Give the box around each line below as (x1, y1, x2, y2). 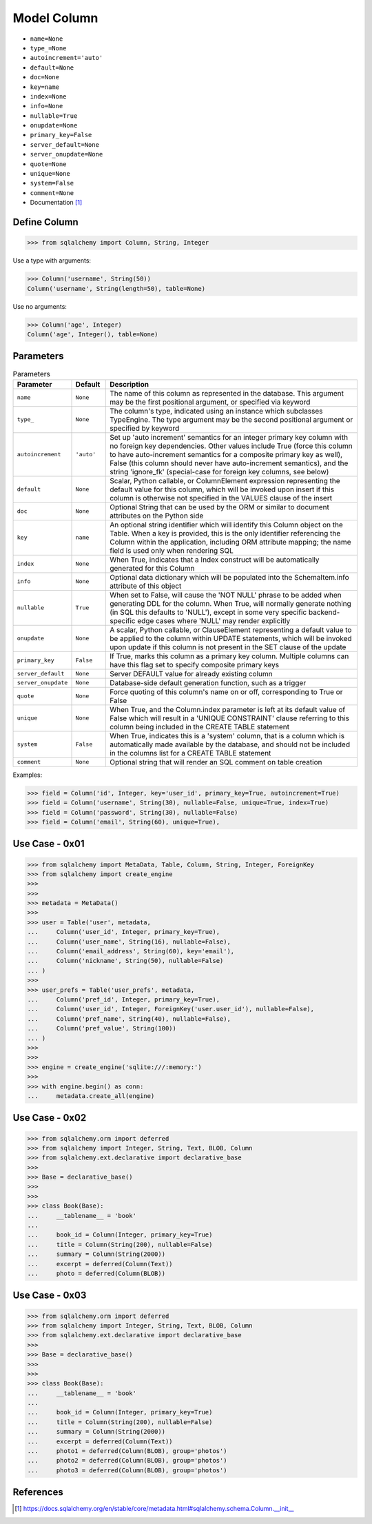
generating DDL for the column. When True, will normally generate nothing (109, 598, 351, 608)
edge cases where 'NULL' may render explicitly (136, 616, 291, 625)
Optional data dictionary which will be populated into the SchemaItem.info (109, 572, 349, 582)
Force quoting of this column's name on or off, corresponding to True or (109, 687, 343, 696)
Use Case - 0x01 (12, 838, 85, 850)
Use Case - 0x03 (12, 1290, 87, 1301)
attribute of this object (109, 581, 182, 591)
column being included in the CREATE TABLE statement (109, 722, 289, 731)
